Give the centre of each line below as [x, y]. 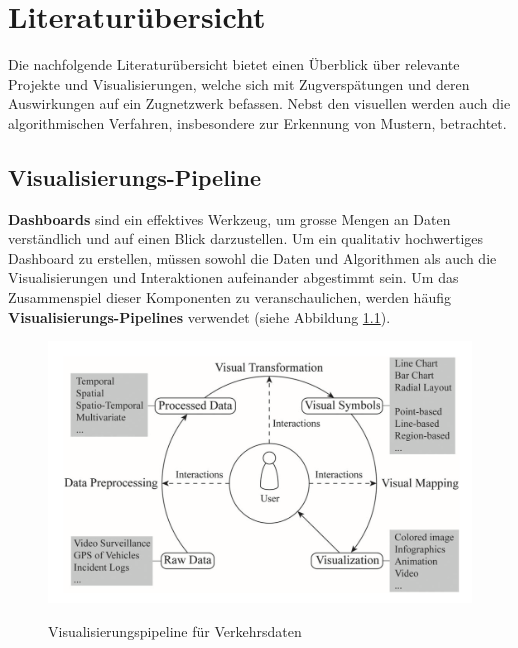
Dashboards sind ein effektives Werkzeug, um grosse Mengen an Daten [229, 218]
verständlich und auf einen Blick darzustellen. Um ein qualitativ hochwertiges [246, 238]
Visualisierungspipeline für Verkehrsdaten [175, 630]
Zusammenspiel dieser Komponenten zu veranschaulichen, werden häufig [229, 297]
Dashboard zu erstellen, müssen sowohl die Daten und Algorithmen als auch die [252, 257]
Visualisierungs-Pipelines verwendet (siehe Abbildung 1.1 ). [199, 316]
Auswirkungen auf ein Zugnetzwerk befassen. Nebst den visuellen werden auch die [259, 103]
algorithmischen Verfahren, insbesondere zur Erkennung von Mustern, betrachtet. [257, 122]
